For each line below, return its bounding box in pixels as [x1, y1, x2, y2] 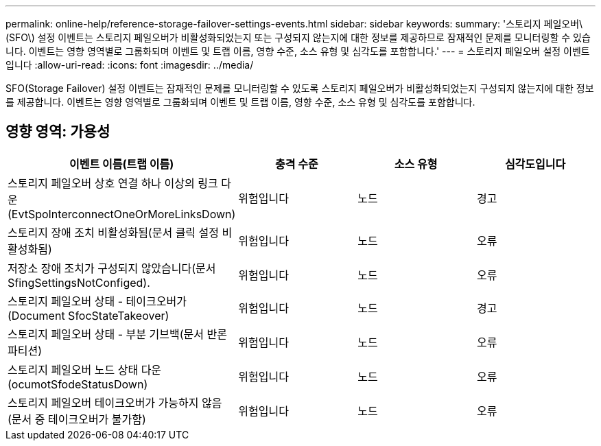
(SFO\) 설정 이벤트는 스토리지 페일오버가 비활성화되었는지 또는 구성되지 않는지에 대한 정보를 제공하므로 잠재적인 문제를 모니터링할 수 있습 [5, 32, 591, 43]
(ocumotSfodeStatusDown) [8, 377, 148, 391]
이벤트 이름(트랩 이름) [69, 156, 174, 171]
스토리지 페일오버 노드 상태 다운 [8, 362, 162, 377]
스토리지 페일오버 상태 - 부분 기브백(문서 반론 [8, 327, 227, 341]
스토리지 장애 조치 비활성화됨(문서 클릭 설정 [8, 225, 220, 239]
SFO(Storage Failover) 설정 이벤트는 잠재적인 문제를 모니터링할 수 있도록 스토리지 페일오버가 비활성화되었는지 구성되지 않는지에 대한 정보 [5, 82, 594, 94]
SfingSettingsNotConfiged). [8, 275, 150, 290]
